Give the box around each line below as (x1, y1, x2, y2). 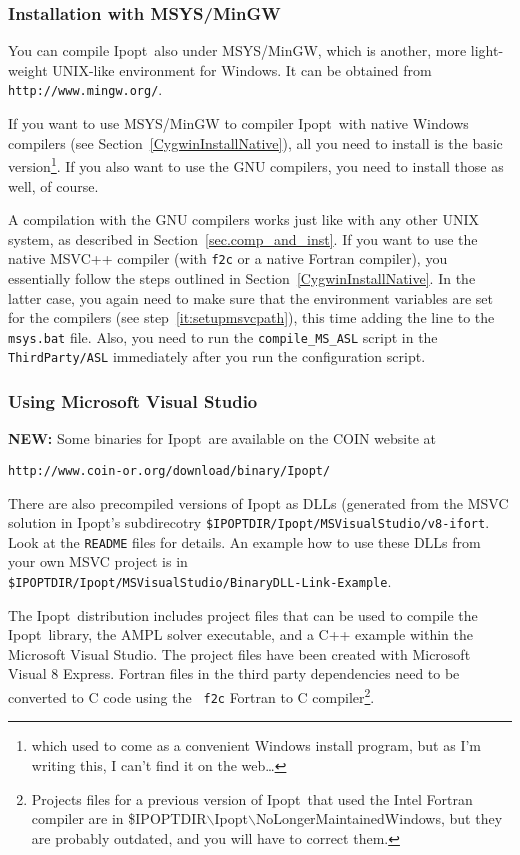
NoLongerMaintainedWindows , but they (255, 808, 503, 829)
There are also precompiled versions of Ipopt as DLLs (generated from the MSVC (8, 492, 509, 513)
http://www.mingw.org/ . (8, 79, 163, 100)
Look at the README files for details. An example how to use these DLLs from (8, 531, 481, 552)
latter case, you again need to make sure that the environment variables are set (8, 287, 494, 308)
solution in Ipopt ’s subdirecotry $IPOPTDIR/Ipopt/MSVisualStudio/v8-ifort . (8, 512, 490, 533)
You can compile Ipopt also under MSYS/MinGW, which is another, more (8, 40, 467, 61)
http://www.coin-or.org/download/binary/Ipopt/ (8, 463, 331, 478)
